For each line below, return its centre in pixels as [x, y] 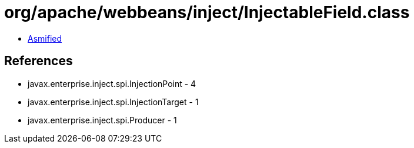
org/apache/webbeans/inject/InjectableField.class [207, 12]
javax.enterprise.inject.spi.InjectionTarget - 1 [113, 102]
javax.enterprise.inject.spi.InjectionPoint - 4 [112, 83]
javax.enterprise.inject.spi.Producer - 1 [102, 120]
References [39, 61]
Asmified [45, 38]
